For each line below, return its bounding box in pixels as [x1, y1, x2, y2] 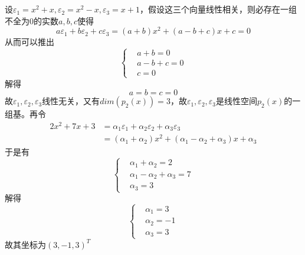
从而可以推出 [5, 35, 54, 48]
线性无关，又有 [42, 95, 100, 107]
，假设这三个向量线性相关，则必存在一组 [139, 3, 297, 15]
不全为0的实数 [5, 14, 58, 27]
